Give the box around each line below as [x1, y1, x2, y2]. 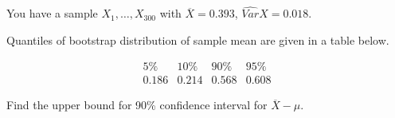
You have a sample [6, 5, 98, 22]
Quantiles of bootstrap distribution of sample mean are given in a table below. [6, 31, 389, 48]
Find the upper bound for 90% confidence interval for [6, 96, 268, 113]
